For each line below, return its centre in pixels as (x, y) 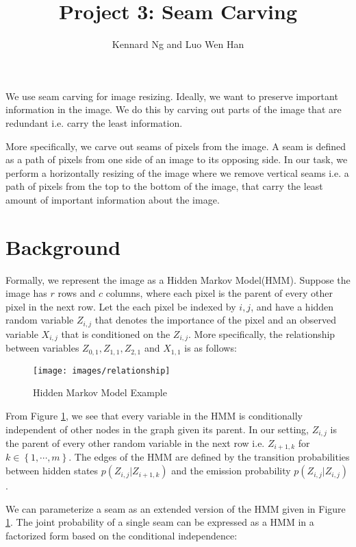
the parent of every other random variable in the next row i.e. (135, 443)
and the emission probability (231, 471)
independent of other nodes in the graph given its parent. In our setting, (157, 429)
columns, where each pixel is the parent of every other (219, 293)
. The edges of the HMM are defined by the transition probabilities (209, 457)
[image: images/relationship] (102, 370)
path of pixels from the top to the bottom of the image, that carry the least (164, 186)
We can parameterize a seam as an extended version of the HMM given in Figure (176, 508)
